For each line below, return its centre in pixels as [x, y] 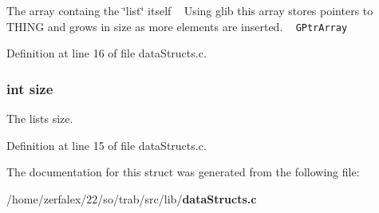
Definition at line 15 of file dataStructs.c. [107, 145]
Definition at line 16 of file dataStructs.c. [107, 53]
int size [30, 88]
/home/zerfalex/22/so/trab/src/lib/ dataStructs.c [132, 198]
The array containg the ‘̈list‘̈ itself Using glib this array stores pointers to [190, 10]
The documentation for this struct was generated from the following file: [183, 172]
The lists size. [40, 118]
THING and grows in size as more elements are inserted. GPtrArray [177, 26]
